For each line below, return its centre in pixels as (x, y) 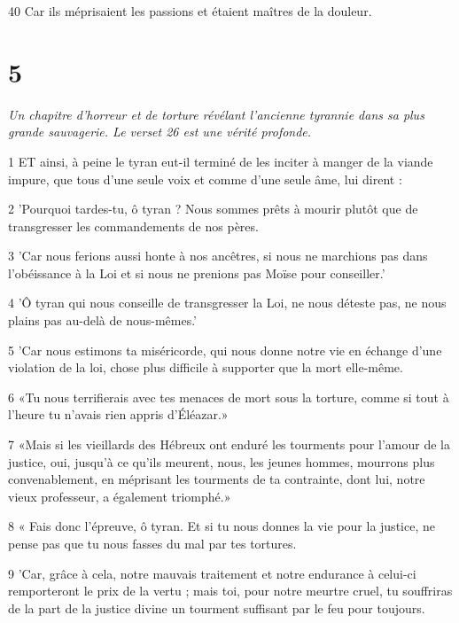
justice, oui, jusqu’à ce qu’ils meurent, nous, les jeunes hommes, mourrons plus (222, 461)
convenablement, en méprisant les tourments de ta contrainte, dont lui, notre (217, 479)
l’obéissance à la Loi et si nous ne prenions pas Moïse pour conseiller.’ (197, 273)
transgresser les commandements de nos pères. (133, 226)
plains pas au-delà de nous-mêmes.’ (103, 320)
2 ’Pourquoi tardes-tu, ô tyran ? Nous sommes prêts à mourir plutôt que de (213, 209)
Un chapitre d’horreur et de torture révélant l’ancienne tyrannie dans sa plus (216, 114)
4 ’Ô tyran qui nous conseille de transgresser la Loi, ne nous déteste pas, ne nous (227, 303)
